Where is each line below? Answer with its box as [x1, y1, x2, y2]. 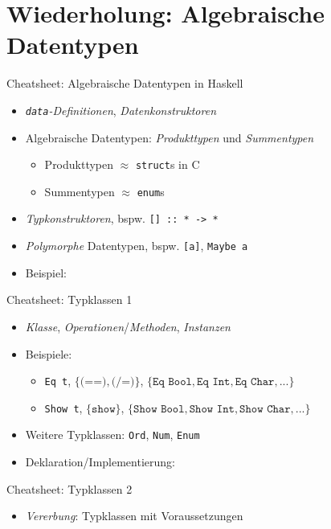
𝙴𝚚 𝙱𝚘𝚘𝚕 [153, 376, 192, 388]
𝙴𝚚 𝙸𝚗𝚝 [197, 376, 231, 388]
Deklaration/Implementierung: [25, 453, 175, 470]
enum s [137, 182, 165, 199]
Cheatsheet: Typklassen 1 [6, 291, 133, 308]
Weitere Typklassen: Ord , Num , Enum [25, 426, 200, 443]
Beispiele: [25, 345, 72, 362]
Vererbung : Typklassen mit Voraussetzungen [25, 507, 243, 524]
